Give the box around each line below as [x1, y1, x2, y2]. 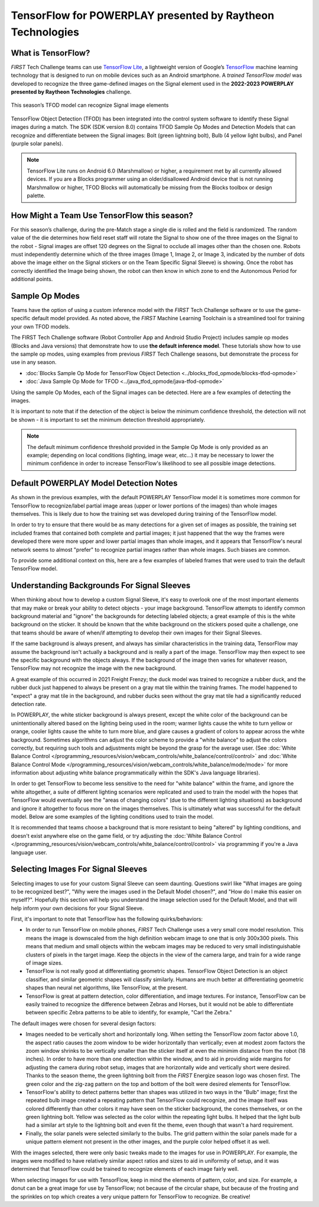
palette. [27, 192, 45, 199]
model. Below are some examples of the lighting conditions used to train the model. [11, 813, 214, 821]
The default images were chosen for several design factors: [11, 1020, 157, 1027]
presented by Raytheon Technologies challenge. [11, 89, 132, 96]
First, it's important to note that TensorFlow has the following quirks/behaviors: [11, 916, 203, 923]
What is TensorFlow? [11, 48, 90, 58]
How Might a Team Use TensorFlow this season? [11, 210, 193, 220]
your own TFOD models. [11, 323, 70, 330]
